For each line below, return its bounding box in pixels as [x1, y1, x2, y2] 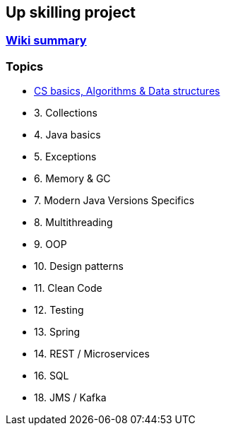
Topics [6, 59, 44, 73]
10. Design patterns [34, 260, 124, 273]
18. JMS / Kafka [34, 391, 107, 404]
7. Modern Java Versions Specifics [34, 194, 195, 207]
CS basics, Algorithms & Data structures [34, 85, 220, 98]
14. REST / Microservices [34, 348, 150, 360]
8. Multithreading [34, 216, 113, 229]
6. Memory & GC [34, 172, 111, 185]
